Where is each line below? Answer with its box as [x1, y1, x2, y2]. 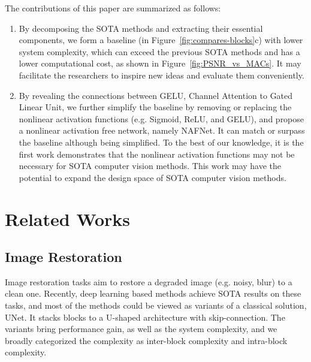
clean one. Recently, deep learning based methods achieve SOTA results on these [5, 287, 301, 300]
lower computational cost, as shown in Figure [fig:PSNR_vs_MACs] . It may [19, 57, 301, 70]
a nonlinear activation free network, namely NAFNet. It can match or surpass [19, 124, 305, 137]
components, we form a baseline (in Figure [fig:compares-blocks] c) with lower [19, 34, 303, 46]
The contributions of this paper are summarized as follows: [5, 2, 221, 14]
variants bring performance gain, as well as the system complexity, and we [5, 322, 277, 335]
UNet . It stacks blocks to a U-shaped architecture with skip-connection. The [5, 310, 285, 323]
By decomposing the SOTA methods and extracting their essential [19, 22, 263, 34]
